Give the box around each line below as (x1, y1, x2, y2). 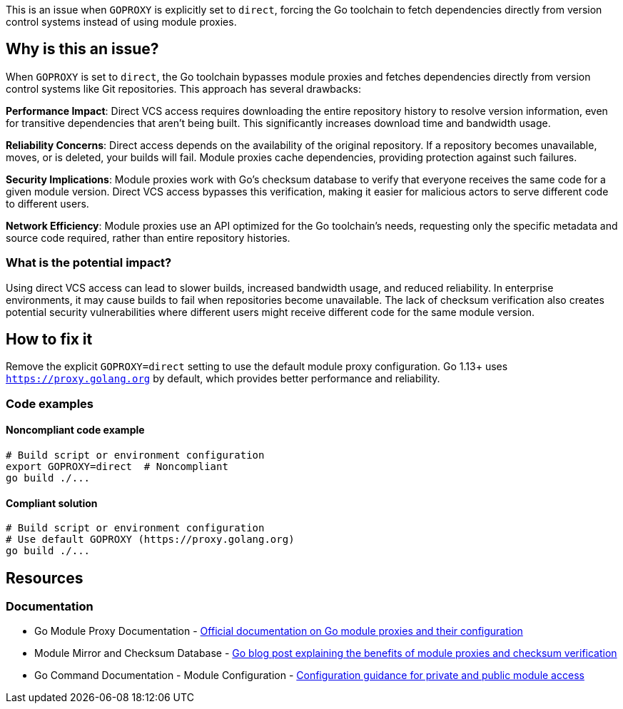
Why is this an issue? (6, 40, 159, 58)
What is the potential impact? (6, 255, 172, 270)
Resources (6, 568, 83, 587)
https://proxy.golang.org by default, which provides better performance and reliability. (6, 372, 440, 385)
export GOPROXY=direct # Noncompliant (6, 461, 228, 473)
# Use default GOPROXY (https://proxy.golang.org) (6, 534, 295, 546)
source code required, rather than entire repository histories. (6, 231, 290, 244)
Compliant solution (6, 496, 98, 509)
